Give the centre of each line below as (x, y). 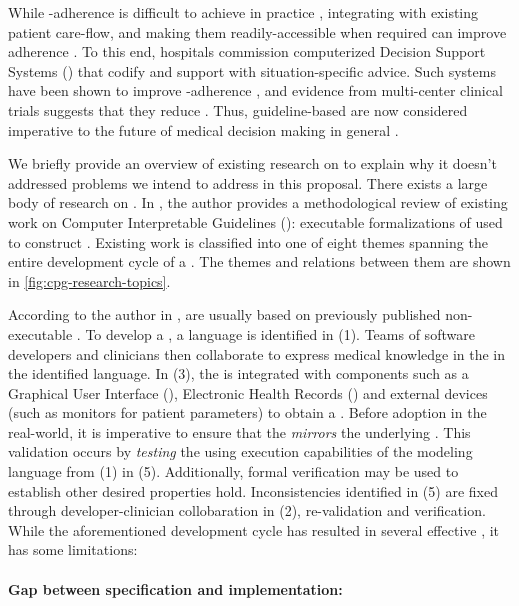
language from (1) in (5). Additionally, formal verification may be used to (233, 471)
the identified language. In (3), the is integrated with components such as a (238, 373)
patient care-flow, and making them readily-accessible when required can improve (257, 31)
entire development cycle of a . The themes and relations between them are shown (259, 261)
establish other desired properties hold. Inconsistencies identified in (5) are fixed (253, 490)
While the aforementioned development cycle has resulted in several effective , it (254, 529)
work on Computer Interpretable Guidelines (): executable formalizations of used (255, 221)
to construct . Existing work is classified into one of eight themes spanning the (248, 241)
